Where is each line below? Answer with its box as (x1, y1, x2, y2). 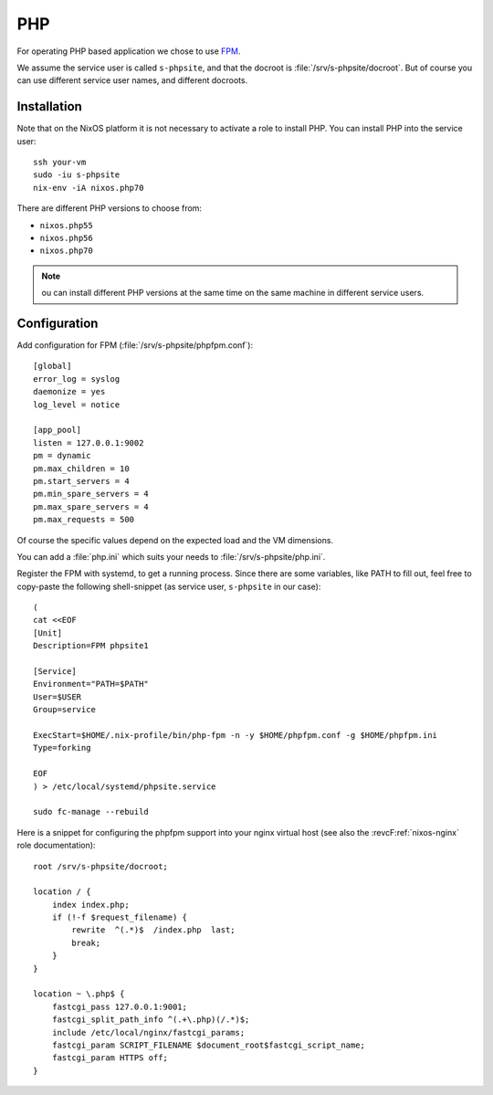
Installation (16, 99, 82, 114)
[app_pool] (33, 425, 82, 436)
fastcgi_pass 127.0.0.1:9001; (51, 1001, 187, 1012)
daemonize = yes (33, 386, 106, 397)
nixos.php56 (39, 233, 93, 243)
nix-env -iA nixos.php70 (33, 183, 144, 193)
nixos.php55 (39, 220, 93, 230)
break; (71, 937, 101, 948)
